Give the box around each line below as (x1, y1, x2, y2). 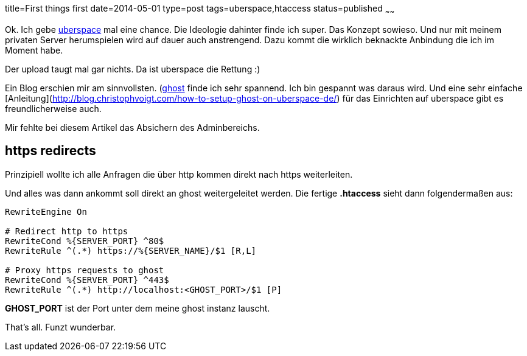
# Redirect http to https (5, 226, 128, 236)
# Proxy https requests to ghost (5, 265, 164, 275)
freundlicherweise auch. (5, 103, 102, 114)
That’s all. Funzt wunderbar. (5, 321, 116, 332)
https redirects (5, 143, 96, 159)
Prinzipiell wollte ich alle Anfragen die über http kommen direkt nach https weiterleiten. (5, 169, 353, 180)
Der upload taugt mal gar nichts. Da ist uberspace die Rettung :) (5, 63, 260, 74)
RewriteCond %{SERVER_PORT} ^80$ (5, 236, 164, 246)
